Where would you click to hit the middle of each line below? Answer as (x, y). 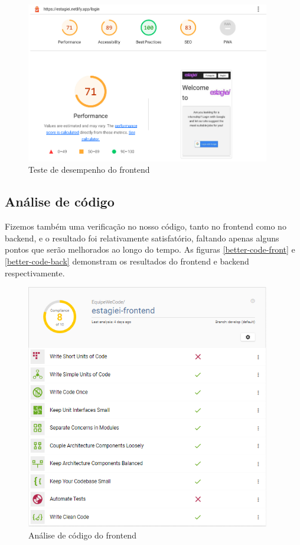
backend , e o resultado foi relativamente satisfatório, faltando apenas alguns (142, 238)
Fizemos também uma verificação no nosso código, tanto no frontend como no (146, 226)
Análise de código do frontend (82, 535)
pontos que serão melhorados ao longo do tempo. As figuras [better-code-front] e (150, 249)
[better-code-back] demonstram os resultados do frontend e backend (127, 261)
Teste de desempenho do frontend (89, 170)
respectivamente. (35, 272)
